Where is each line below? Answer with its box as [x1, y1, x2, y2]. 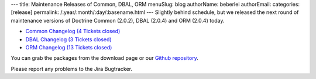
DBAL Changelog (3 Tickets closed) [25, 35, 112, 43]
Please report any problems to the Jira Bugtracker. [11, 65, 133, 72]
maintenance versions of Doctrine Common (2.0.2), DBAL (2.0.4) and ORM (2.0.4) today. [11, 17, 225, 24]
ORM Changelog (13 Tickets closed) [25, 44, 112, 51]
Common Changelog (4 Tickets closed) [25, 28, 121, 35]
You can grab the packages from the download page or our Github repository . [11, 55, 198, 62]
